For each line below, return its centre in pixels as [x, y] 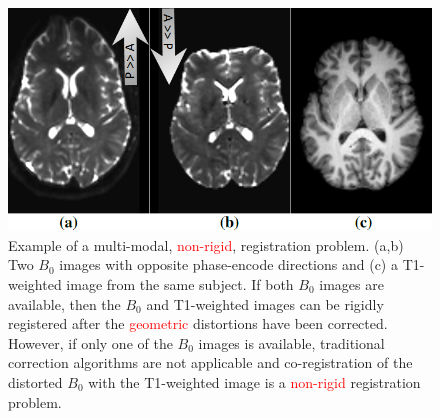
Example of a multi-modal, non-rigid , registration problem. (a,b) [206, 244]
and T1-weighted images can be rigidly [265, 303]
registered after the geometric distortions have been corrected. [198, 323]
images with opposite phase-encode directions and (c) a [228, 264]
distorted [35, 381]
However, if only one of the [90, 342]
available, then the [64, 303]
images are [351, 283]
